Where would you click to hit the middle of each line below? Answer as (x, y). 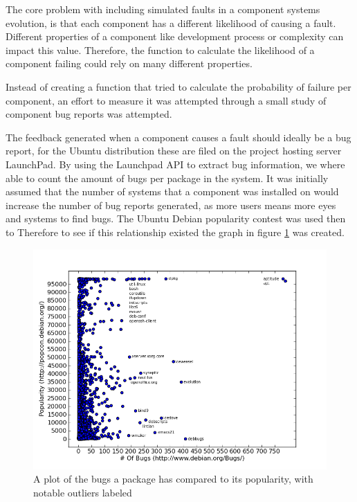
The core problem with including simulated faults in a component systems (163, 9)
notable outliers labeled (83, 492)
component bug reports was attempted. (89, 114)
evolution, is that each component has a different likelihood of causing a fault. (171, 23)
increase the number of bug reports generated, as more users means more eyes (171, 205)
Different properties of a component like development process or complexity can (175, 36)
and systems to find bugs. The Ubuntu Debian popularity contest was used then (176, 218)
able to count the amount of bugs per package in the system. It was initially (167, 178)
